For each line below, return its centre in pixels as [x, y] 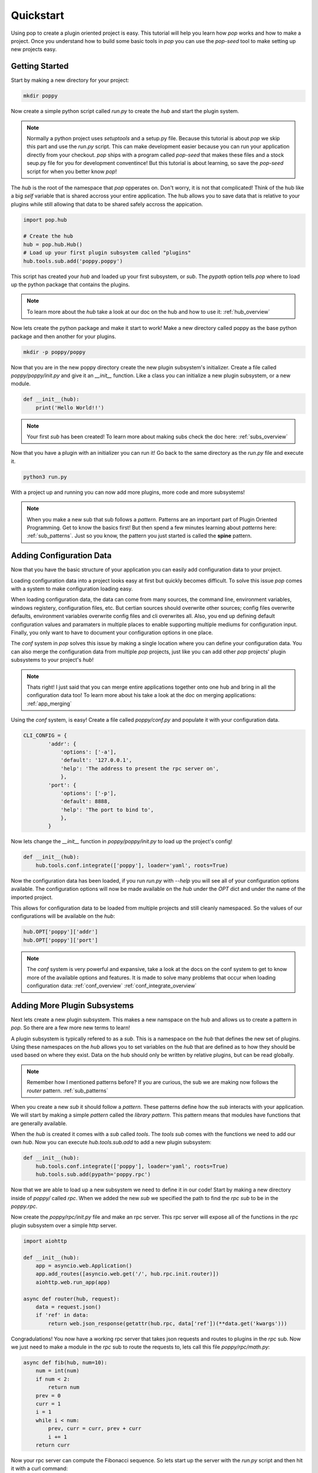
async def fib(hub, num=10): [65, 1363]
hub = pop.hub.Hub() [53, 244]
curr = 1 [48, 1404]
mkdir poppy [41, 96]
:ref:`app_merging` [49, 704]
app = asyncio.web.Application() [84, 1266]
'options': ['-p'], [89, 793]
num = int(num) [57, 1371]
